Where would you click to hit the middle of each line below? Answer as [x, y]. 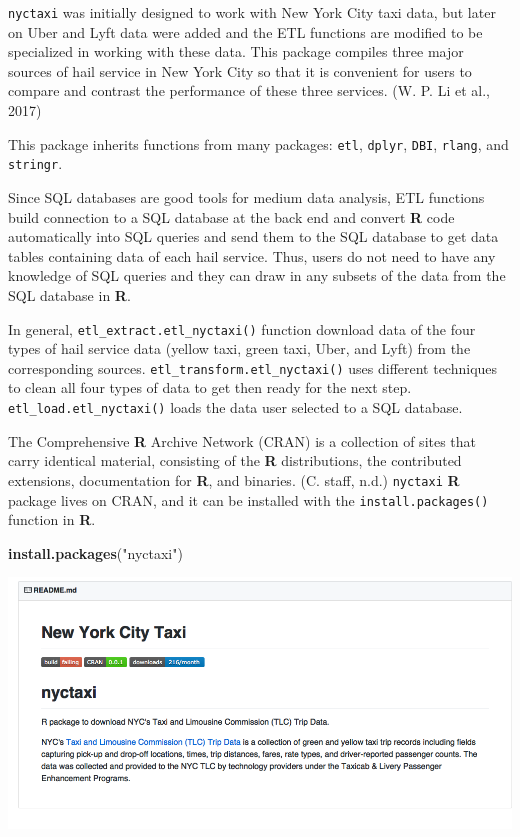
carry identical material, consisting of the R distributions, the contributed [235, 460]
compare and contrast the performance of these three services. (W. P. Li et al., [249, 90]
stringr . [35, 163]
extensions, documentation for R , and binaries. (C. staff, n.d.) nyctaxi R [234, 479]
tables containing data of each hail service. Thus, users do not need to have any [252, 255]
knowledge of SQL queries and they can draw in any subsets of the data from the [257, 275]
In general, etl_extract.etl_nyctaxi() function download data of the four [242, 328]
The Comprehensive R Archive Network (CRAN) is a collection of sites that [242, 440]
